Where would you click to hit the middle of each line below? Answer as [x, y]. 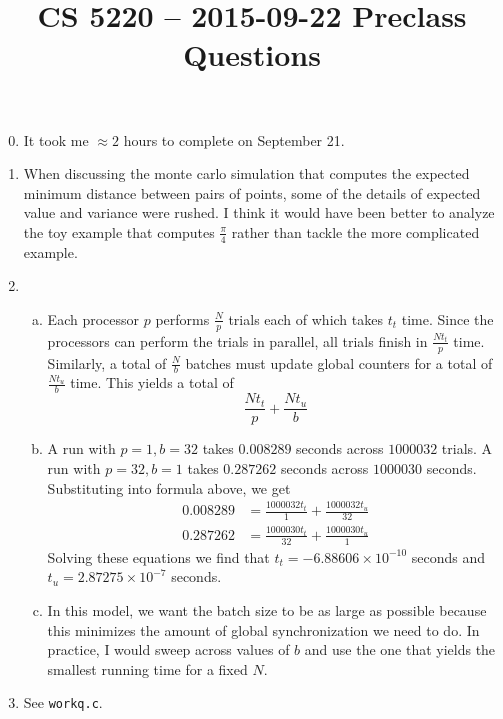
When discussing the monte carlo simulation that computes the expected [246, 173]
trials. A [467, 448]
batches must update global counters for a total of [339, 362]
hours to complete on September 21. [234, 139]
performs [182, 318]
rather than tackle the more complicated [355, 231]
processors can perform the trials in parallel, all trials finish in [237, 340]
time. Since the [447, 318]
